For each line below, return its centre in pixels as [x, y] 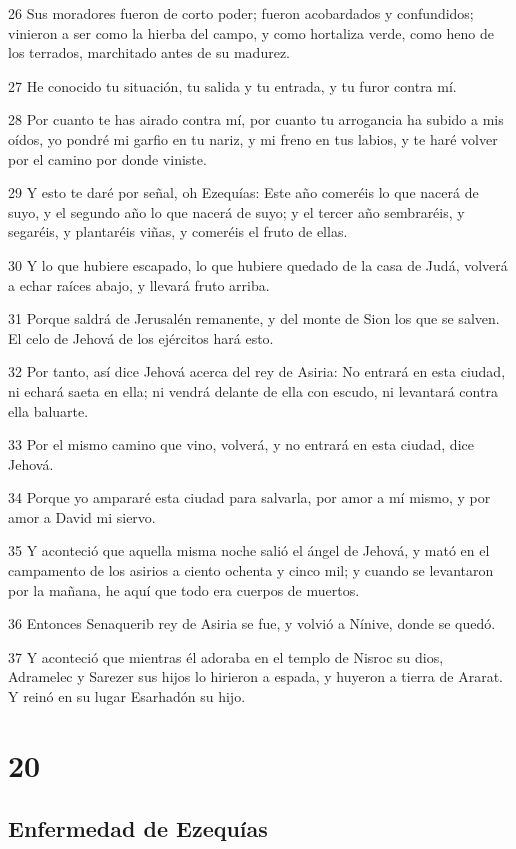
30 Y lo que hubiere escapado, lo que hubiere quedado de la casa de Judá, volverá [258, 264]
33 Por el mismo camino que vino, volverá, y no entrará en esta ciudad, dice [241, 444]
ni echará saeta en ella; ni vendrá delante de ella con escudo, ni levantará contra [253, 390]
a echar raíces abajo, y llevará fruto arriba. [139, 284]
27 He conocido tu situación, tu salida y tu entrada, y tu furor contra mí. [232, 85]
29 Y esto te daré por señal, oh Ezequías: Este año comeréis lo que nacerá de [243, 192]
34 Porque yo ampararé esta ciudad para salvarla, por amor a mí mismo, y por [249, 497]
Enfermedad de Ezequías [138, 828]
